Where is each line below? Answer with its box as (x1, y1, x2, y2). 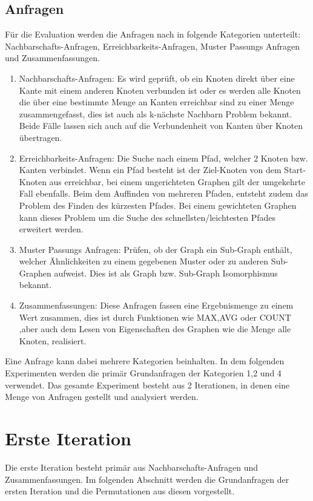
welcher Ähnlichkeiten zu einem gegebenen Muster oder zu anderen (19, 255, 269, 267)
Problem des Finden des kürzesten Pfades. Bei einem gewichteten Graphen (19, 198, 297, 211)
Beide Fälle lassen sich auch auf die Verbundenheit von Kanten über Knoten (19, 119, 303, 132)
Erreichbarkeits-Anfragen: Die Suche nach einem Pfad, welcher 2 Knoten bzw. (19, 151, 308, 164)
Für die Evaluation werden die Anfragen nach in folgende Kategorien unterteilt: (5, 28, 301, 41)
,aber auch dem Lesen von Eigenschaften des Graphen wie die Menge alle (19, 323, 291, 335)
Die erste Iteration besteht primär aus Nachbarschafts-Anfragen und (5, 460, 259, 473)
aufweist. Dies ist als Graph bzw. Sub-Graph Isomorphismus (54, 266, 278, 279)
